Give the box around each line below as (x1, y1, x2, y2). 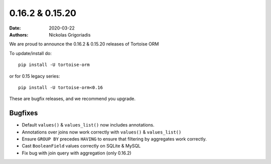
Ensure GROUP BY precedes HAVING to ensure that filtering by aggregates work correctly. (22, 135, 207, 142)
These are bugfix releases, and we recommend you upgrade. (9, 95, 135, 102)
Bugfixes (9, 109, 38, 117)
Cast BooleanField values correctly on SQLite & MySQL (22, 143, 141, 149)
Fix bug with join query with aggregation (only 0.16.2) (22, 150, 131, 156)
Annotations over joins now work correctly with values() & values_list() (22, 129, 182, 135)
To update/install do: (9, 50, 52, 56)
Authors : (9, 31, 29, 37)
